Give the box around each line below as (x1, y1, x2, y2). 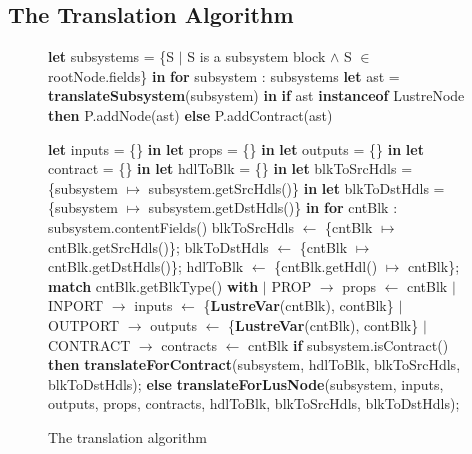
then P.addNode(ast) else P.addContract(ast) (48, 104, 333, 125)
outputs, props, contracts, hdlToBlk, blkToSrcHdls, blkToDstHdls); (48, 393, 460, 414)
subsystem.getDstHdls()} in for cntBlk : (148, 197, 398, 218)
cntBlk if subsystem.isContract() (248, 334, 449, 355)
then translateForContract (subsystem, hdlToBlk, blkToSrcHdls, (48, 354, 461, 375)
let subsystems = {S (48, 46, 175, 67)
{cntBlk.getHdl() (274, 256, 378, 277)
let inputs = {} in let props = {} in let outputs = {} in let (48, 138, 424, 159)
